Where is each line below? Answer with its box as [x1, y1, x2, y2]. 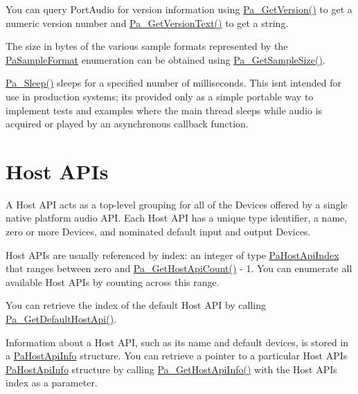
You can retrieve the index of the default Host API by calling [6, 298, 267, 312]
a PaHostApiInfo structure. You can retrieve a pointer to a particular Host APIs [6, 348, 348, 363]
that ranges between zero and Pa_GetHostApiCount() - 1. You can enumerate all [6, 261, 352, 276]
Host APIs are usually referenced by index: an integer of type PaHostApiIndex [6, 247, 339, 262]
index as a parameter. [6, 375, 98, 390]
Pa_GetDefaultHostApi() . [6, 312, 117, 326]
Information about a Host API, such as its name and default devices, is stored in [6, 334, 349, 349]
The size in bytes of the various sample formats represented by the [6, 39, 288, 53]
